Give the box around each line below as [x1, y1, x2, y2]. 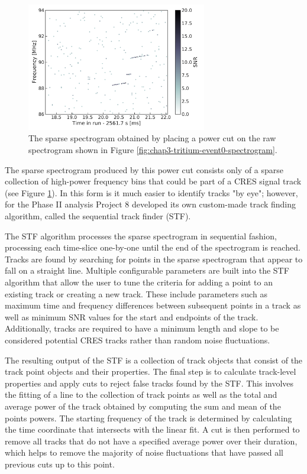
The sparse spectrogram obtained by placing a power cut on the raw [28, 132, 276, 144]
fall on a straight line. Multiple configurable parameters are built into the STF [5, 264, 289, 277]
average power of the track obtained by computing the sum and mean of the [5, 400, 281, 412]
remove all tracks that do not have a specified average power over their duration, [5, 434, 298, 447]
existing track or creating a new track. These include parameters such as [5, 287, 267, 300]
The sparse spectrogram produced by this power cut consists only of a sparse [5, 163, 284, 176]
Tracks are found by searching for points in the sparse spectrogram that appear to [5, 252, 303, 265]
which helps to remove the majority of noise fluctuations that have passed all [5, 446, 284, 459]
